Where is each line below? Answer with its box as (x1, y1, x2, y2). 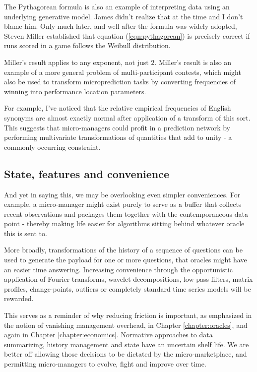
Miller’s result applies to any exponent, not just (4, 57, 149, 67)
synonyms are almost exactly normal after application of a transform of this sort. (4, 112, 251, 123)
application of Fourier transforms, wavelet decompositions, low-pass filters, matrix (4, 274, 253, 284)
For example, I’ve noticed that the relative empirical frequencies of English (4, 103, 231, 113)
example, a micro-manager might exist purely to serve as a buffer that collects (4, 199, 242, 209)
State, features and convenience (4, 166, 170, 181)
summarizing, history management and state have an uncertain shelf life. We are (4, 339, 249, 349)
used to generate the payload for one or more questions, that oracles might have (4, 254, 247, 265)
